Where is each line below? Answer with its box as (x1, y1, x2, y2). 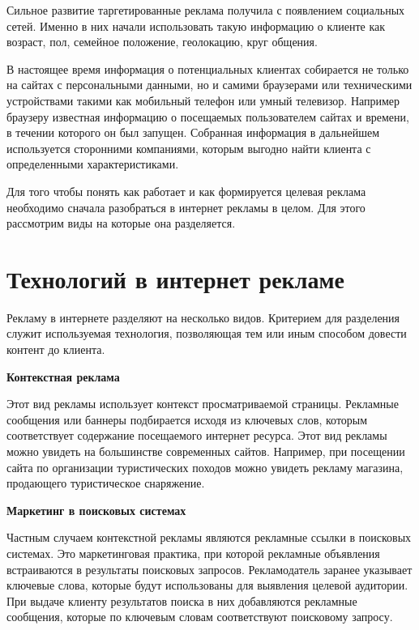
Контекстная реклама (6, 368, 120, 385)
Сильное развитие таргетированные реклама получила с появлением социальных (6, 2, 405, 18)
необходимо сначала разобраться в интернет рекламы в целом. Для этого (6, 198, 366, 215)
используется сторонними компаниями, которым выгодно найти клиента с (6, 139, 371, 156)
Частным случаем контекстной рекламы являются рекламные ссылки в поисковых (6, 529, 412, 546)
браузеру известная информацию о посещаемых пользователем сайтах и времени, (6, 108, 409, 125)
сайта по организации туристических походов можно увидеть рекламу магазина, (6, 458, 404, 475)
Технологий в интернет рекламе (6, 262, 344, 295)
